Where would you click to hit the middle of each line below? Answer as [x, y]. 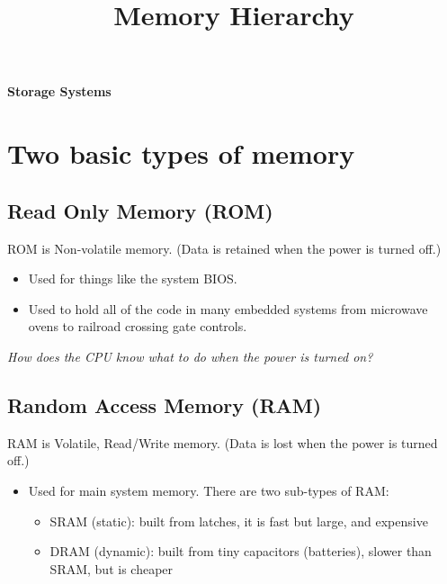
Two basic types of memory [181, 153]
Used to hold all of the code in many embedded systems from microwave [228, 308]
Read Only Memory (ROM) [140, 210]
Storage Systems [59, 91]
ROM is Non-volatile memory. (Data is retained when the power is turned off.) [224, 248]
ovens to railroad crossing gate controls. [138, 326]
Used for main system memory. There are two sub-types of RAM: [209, 490]
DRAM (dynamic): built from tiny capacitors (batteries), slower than [241, 551]
